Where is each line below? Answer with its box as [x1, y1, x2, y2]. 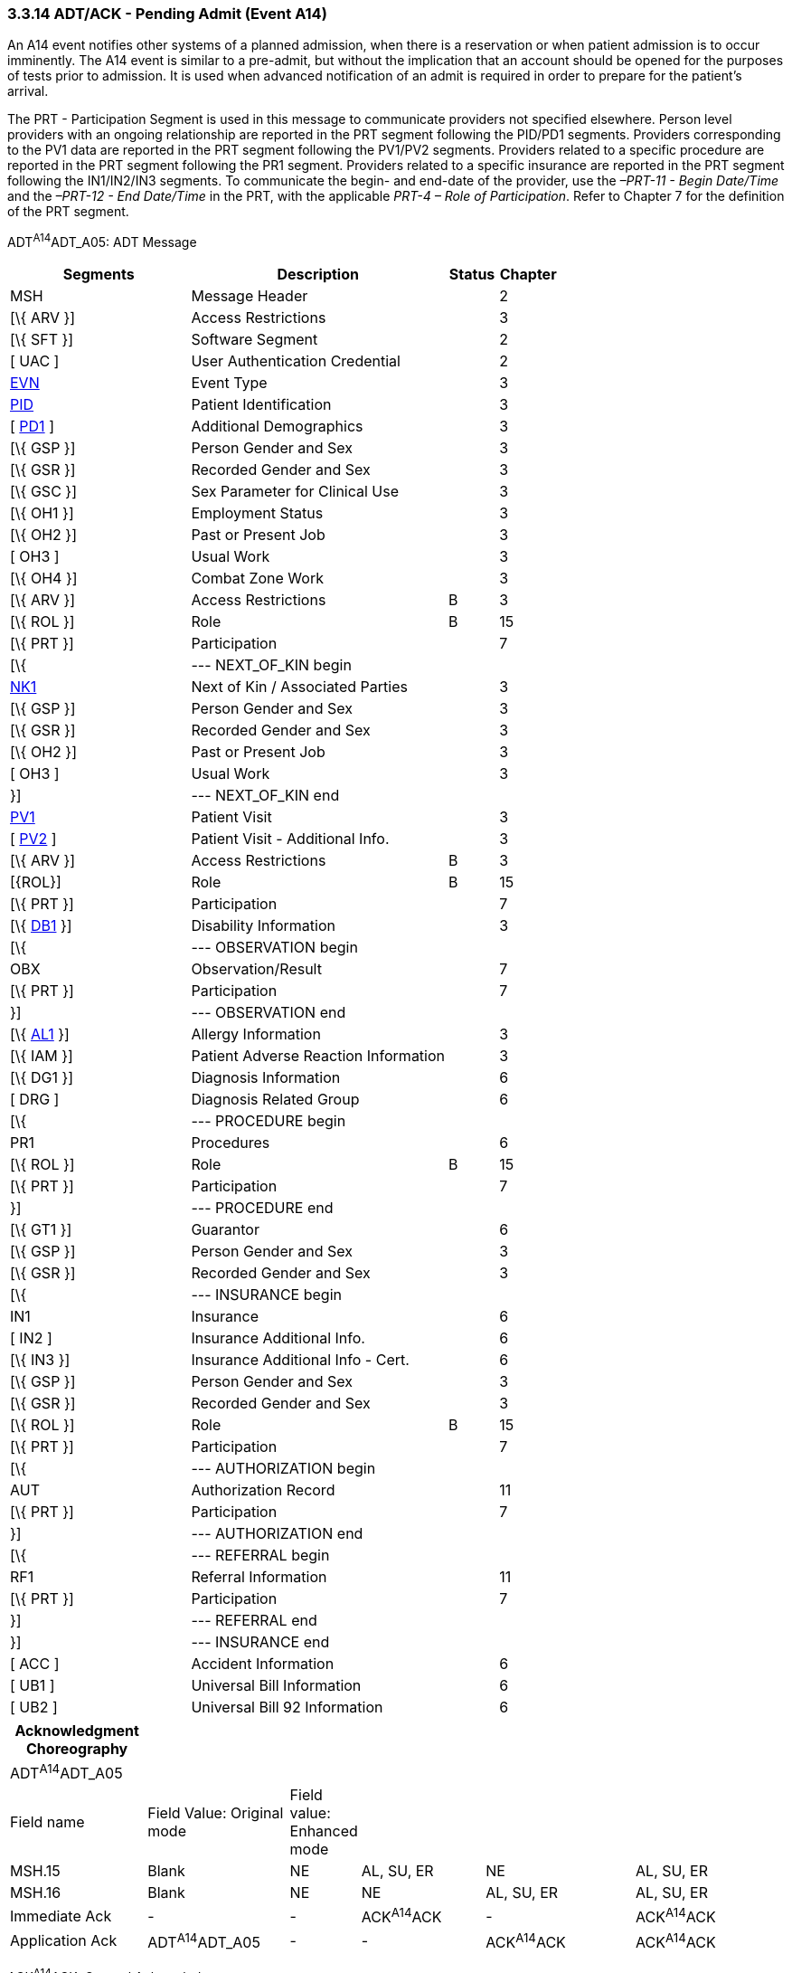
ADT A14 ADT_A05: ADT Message [7, 232, 197, 251]
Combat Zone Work [191, 569, 324, 588]
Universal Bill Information [191, 1676, 362, 1695]
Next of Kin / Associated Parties [191, 678, 408, 697]
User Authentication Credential [191, 352, 401, 371]
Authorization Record [191, 1481, 335, 1500]
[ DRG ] [10, 1090, 60, 1109]
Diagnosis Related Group [191, 1090, 360, 1109]
